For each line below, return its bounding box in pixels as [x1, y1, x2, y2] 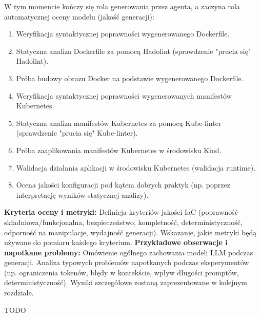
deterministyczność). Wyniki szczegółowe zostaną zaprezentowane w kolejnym [4, 277, 248, 288]
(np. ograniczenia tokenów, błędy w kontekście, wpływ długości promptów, [4, 267, 239, 277]
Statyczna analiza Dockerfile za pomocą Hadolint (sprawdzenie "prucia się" [16, 45, 251, 56]
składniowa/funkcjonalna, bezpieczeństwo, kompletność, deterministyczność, [4, 216, 243, 227]
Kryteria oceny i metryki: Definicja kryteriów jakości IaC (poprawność [4, 207, 238, 217]
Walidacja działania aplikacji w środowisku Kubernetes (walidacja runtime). [16, 162, 256, 173]
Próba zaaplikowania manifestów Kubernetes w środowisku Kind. [16, 144, 222, 155]
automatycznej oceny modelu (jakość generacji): [4, 11, 154, 22]
